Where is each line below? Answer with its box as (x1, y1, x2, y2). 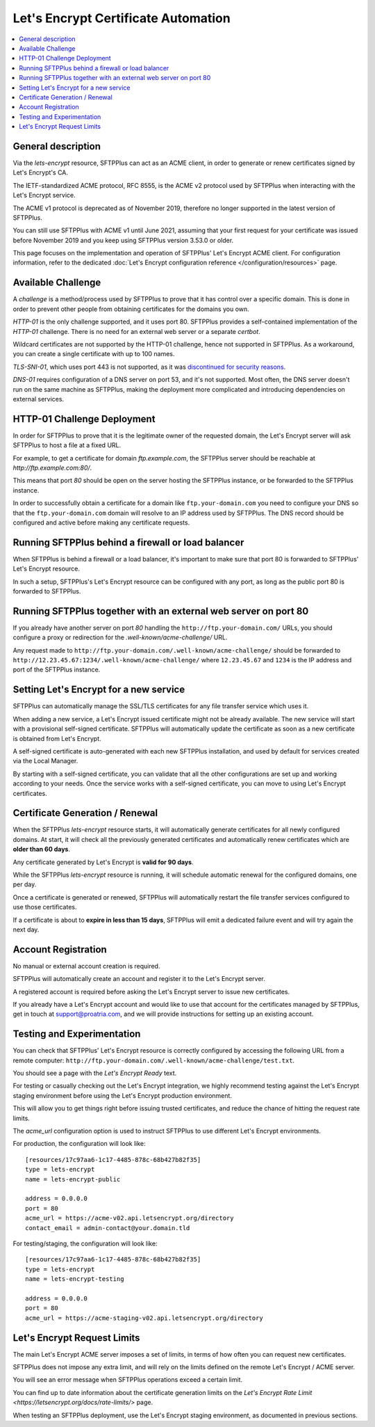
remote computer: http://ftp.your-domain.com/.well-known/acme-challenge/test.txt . (12, 1056, 295, 1065)
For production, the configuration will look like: (12, 1140, 146, 1148)
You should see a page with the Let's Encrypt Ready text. (12, 1069, 177, 1078)
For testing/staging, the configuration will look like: (12, 1239, 158, 1247)
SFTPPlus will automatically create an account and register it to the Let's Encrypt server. (12, 975, 265, 983)
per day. (12, 880, 37, 888)
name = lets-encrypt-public (25, 1175, 121, 1183)
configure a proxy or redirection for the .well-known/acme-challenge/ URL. (12, 633, 228, 641)
